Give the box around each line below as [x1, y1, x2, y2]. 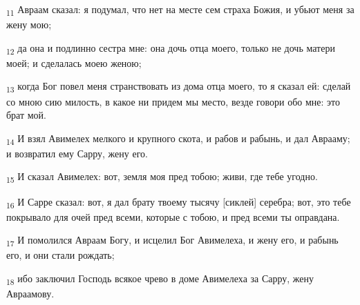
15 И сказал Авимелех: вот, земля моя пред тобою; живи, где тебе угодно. [6, 169, 318, 186]
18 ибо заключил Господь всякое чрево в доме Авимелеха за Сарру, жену [6, 271, 314, 287]
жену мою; [6, 17, 52, 32]
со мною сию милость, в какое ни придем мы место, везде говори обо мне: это [6, 94, 340, 108]
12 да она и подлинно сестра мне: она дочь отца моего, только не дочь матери [6, 40, 335, 57]
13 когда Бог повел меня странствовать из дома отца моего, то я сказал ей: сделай [6, 79, 351, 95]
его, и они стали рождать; [6, 248, 115, 262]
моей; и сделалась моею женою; [6, 55, 142, 70]
